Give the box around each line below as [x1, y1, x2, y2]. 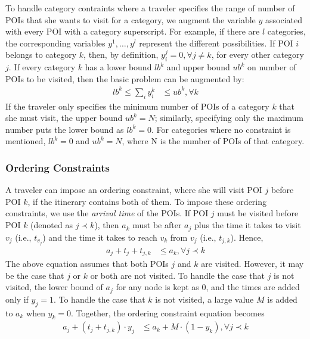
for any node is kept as [116, 281, 199, 293]
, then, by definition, [83, 48, 159, 61]
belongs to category [5, 48, 77, 61]
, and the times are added [206, 281, 300, 293]
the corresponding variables [5, 36, 106, 49]
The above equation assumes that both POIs [5, 257, 169, 270]
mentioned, [5, 135, 46, 147]
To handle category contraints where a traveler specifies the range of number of [5, 2, 295, 14]
